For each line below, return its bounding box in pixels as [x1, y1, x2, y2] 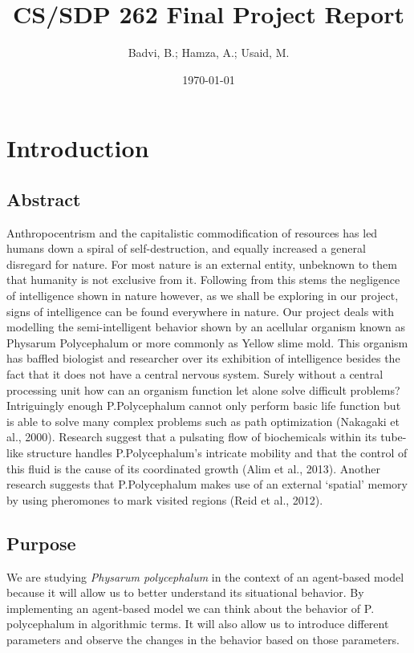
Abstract [6, 186, 81, 211]
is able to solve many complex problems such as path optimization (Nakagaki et [6, 412, 400, 429]
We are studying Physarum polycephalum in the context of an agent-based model [6, 568, 404, 585]
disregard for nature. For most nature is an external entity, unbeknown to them [6, 255, 397, 272]
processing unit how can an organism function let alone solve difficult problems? [6, 381, 400, 398]
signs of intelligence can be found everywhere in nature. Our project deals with [6, 302, 395, 319]
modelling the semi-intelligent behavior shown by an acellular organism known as [6, 318, 406, 335]
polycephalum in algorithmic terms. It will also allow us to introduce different [6, 615, 389, 632]
